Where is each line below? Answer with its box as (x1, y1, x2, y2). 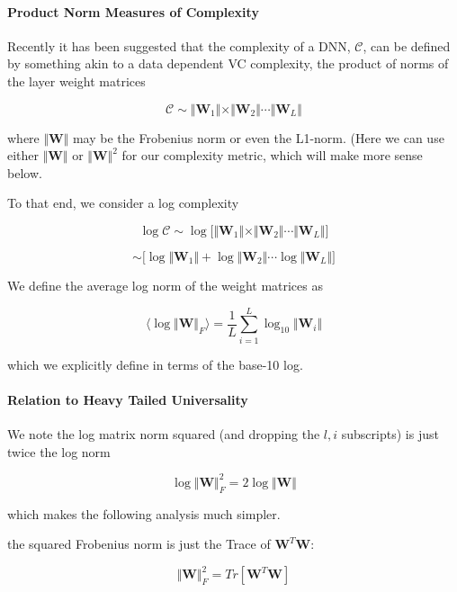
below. (7, 163, 42, 182)
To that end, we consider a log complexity (7, 193, 239, 212)
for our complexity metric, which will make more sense (121, 146, 423, 165)
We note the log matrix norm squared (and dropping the (7, 425, 320, 444)
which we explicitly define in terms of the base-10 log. (7, 354, 303, 373)
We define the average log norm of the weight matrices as (7, 275, 323, 294)
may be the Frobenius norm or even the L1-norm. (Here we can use (72, 128, 444, 147)
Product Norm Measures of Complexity (7, 2, 259, 21)
